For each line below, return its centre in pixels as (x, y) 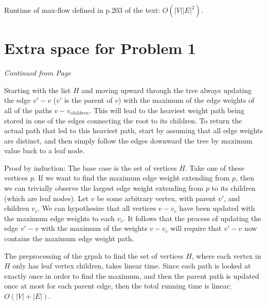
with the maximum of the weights (94, 228)
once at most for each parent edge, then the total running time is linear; (118, 286)
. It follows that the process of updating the (192, 218)
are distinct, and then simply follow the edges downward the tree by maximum (128, 140)
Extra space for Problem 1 (100, 48)
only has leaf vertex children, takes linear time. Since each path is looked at (132, 266)
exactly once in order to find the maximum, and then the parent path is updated (132, 275)
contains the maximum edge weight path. (69, 238)
